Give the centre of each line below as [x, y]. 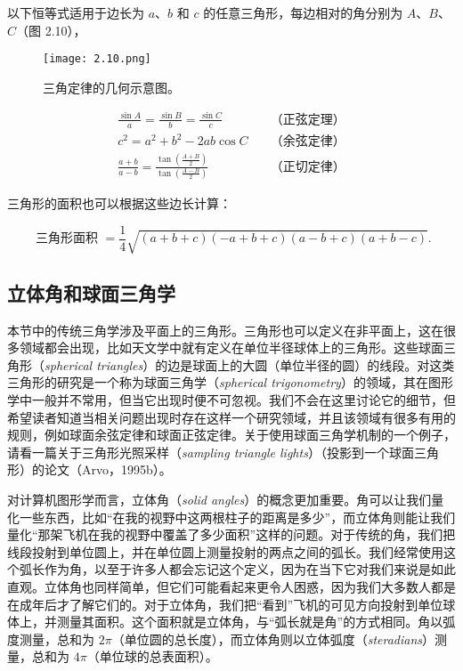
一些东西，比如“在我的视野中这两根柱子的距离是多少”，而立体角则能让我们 [237, 517]
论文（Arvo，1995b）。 [108, 469]
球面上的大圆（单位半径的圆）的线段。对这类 [324, 364]
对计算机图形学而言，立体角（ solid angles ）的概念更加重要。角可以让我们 [219, 499]
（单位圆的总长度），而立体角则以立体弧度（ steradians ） [273, 639]
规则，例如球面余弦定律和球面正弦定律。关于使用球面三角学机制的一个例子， [231, 435]
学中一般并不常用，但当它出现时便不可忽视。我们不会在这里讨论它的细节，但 [231, 400]
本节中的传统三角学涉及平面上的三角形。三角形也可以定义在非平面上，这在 [225, 330]
